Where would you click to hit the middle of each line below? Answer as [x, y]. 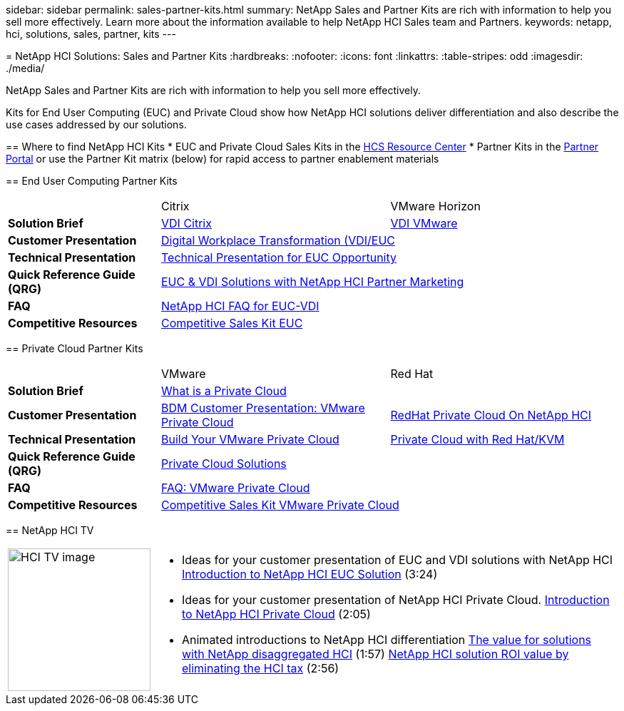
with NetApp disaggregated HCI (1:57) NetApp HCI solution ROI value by [375, 654]
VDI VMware [424, 223]
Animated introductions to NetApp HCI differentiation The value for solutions [387, 640]
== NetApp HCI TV [50, 530]
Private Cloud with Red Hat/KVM [477, 439]
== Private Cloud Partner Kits [75, 348]
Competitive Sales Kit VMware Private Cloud [280, 505]
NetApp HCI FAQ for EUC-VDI [240, 306]
